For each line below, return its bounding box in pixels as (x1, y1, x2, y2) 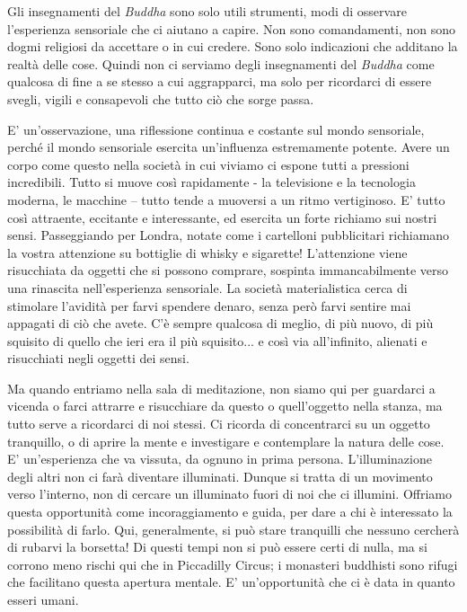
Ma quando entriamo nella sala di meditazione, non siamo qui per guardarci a (7, 378, 436, 397)
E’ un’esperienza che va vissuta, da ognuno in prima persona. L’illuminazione (7, 449, 432, 468)
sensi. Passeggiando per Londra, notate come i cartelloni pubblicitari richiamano (7, 226, 450, 244)
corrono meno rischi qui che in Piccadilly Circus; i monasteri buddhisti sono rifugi (7, 554, 458, 573)
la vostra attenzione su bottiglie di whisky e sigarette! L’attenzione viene (7, 243, 408, 262)
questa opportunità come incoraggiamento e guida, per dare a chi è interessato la (7, 502, 453, 521)
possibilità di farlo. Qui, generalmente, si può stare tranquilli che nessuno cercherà (7, 519, 460, 538)
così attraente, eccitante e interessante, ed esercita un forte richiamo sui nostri (7, 208, 437, 226)
